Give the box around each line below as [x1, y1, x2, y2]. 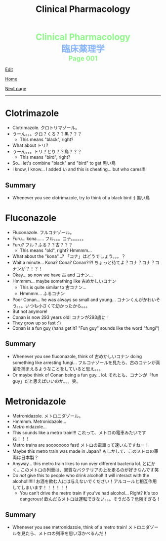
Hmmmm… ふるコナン [19, 290, 65, 296]
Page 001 [68, 55, 98, 63]
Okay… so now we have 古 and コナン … [12, 272, 93, 278]
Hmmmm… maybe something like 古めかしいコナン [12, 278, 117, 284]
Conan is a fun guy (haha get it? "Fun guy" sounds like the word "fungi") [12, 325, 160, 331]
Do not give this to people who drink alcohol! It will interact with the [12, 472, 150, 478]
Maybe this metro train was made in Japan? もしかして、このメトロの [12, 448, 154, 454]
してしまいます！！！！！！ [12, 484, 69, 490]
